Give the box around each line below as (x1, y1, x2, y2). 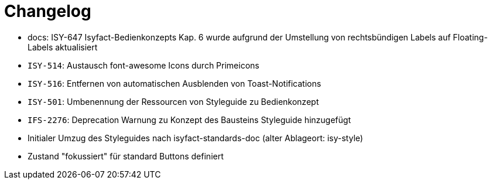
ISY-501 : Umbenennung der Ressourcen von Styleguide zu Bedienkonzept (28, 96, 319, 107)
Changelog (4, 1, 91, 21)
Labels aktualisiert (28, 42, 98, 52)
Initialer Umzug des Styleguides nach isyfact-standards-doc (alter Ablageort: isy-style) (28, 132, 363, 143)
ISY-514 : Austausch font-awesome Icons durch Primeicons (28, 60, 259, 70)
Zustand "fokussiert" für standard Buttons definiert (28, 151, 224, 161)
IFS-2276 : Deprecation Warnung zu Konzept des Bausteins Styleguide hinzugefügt (28, 114, 351, 125)
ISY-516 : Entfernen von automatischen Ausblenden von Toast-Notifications (28, 78, 322, 88)
